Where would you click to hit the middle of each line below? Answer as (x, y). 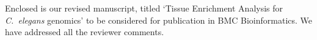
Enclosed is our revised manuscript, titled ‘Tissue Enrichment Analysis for (144, 8)
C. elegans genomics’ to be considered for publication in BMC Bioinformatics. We (159, 20)
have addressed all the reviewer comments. (85, 32)
